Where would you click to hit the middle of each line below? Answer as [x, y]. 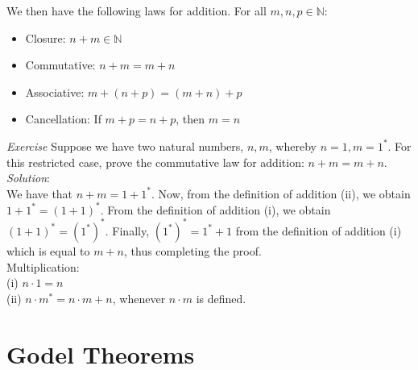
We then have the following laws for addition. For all [137, 10]
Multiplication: [43, 266]
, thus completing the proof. [193, 250]
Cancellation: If [63, 119]
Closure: [46, 37]
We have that [40, 193]
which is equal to [48, 250]
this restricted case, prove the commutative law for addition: [155, 162]
